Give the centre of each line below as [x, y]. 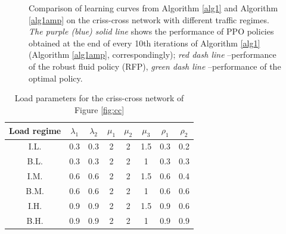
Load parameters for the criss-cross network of [99, 98]
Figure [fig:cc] [99, 109]
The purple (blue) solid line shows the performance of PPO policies [151, 31]
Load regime [35, 130]
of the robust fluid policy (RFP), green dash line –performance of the [155, 66]
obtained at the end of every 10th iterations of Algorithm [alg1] [144, 43]
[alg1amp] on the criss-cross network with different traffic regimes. [149, 19]
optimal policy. [56, 78]
